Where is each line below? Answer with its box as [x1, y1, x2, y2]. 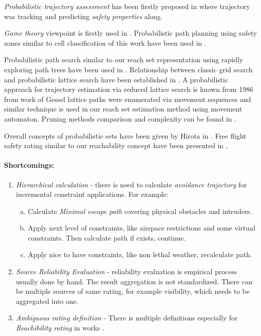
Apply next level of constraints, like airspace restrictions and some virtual [28, 222, 255, 233]
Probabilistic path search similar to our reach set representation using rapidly [4, 54, 243, 65]
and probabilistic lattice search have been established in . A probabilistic [4, 74, 228, 84]
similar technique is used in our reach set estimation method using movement [4, 103, 242, 114]
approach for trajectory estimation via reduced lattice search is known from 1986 [4, 84, 253, 94]
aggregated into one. [16, 295, 78, 306]
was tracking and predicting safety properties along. [4, 11, 163, 21]
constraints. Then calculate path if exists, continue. [28, 232, 186, 243]
